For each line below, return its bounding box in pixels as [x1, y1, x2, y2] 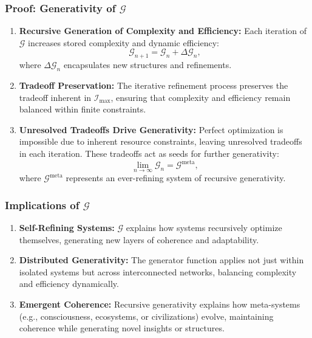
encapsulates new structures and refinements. [63, 58, 232, 71]
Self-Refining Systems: [19, 221, 115, 234]
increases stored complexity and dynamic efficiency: [28, 36, 219, 49]
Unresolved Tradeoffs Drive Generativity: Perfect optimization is [19, 123, 283, 136]
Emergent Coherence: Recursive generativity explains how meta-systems [19, 298, 300, 311]
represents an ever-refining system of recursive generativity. [66, 171, 286, 184]
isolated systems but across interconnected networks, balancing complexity [19, 265, 297, 278]
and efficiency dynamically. [19, 277, 119, 290]
